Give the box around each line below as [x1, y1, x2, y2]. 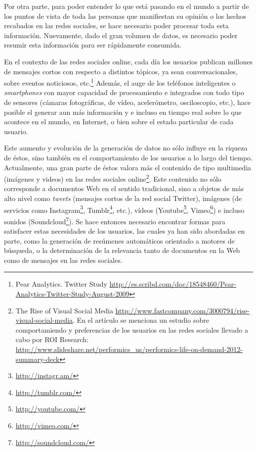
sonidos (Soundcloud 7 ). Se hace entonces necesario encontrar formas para [4, 214, 225, 226]
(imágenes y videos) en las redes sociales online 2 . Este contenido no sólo [4, 172, 221, 184]
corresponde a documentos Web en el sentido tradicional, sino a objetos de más [4, 183, 244, 194]
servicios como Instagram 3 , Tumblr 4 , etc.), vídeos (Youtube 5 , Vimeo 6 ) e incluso [4, 203, 245, 215]
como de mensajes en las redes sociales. [4, 254, 123, 265]
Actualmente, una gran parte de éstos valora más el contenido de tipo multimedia [4, 162, 252, 172]
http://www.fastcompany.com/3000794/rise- [115, 305, 250, 315]
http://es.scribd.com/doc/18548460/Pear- [109, 279, 236, 289]
